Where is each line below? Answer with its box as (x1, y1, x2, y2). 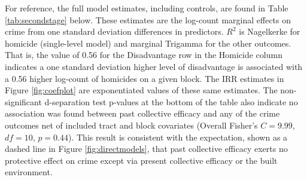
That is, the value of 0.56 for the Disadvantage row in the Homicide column (5, 48, 282, 61)
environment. (5, 166, 53, 178)
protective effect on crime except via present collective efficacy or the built (5, 154, 278, 166)
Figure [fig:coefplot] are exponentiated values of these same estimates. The (5, 84, 278, 96)
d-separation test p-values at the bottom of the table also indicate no (44, 95, 298, 108)
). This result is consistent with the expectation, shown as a (68, 130, 288, 143)
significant (5, 95, 42, 108)
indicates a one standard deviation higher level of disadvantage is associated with (5, 60, 303, 72)
